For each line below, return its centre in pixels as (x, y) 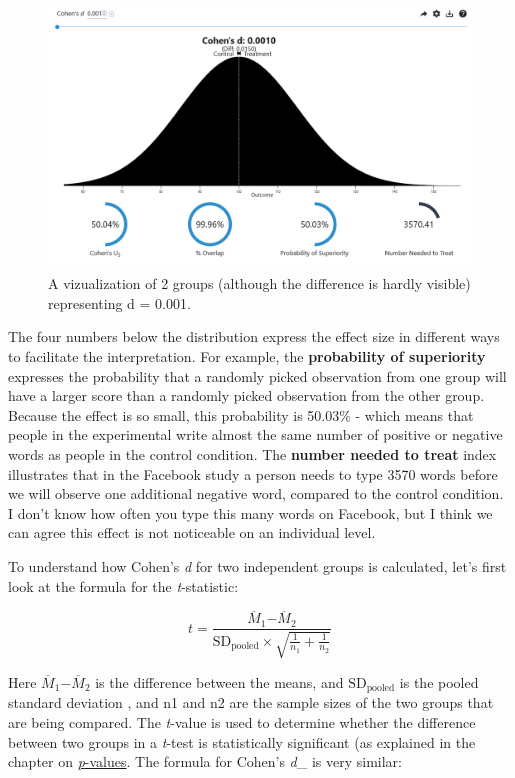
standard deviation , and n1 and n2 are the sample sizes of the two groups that (251, 702)
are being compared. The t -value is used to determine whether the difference (242, 721)
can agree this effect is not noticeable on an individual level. (192, 532)
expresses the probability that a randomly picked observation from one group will (257, 375)
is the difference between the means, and (219, 681)
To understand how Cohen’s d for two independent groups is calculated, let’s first (257, 566)
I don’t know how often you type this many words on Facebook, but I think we (250, 512)
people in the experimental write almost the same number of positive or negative (255, 434)
